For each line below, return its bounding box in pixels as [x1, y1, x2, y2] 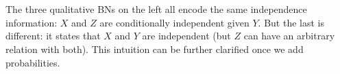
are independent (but [142, 29, 231, 43]
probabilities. [5, 55, 60, 69]
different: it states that [5, 29, 101, 43]
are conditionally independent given [99, 15, 250, 29]
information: [5, 15, 58, 29]
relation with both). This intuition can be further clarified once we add [5, 41, 304, 56]
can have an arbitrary [243, 29, 335, 43]
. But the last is [258, 15, 324, 29]
